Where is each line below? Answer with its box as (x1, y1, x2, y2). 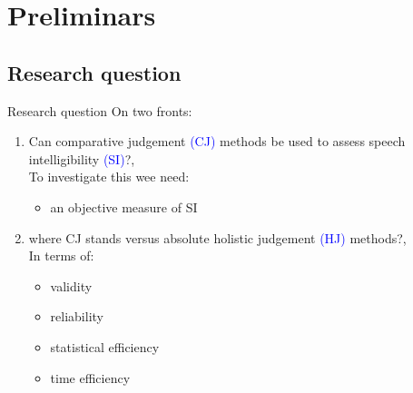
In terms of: (28, 246, 94, 265)
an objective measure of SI (50, 197, 198, 216)
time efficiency (50, 368, 131, 387)
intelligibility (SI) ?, (28, 149, 135, 168)
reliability (50, 307, 103, 326)
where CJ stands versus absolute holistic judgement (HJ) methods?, (28, 228, 407, 247)
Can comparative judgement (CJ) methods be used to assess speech (28, 132, 406, 151)
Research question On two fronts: (7, 101, 192, 120)
